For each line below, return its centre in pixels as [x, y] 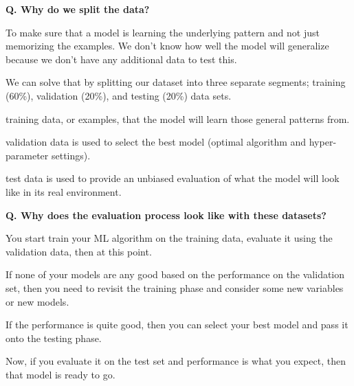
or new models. [37, 301]
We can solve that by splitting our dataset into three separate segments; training [176, 82]
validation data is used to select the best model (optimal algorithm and [156, 142]
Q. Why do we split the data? [78, 9]
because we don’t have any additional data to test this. [121, 59]
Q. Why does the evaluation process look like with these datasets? [166, 215]
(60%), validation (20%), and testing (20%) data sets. [119, 95]
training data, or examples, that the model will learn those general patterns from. [178, 118]
